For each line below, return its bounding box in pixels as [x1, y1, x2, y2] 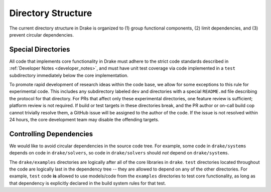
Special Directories [9, 45, 70, 54]
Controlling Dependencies [9, 129, 93, 138]
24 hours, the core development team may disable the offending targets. [9, 116, 160, 122]
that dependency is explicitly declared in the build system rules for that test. [9, 180, 166, 186]
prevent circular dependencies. [9, 32, 74, 38]
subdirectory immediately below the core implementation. [9, 72, 129, 78]
